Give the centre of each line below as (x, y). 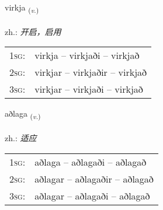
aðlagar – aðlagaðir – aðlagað (94, 178)
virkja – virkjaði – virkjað (87, 55)
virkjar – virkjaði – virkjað (89, 89)
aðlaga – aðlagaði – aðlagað (91, 162)
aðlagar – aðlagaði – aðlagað (92, 195)
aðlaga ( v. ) (23, 114)
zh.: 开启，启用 (33, 31)
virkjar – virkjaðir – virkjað (91, 72)
